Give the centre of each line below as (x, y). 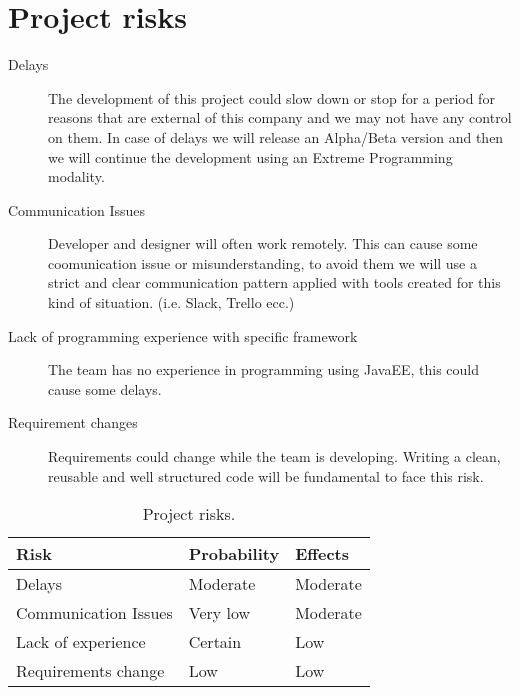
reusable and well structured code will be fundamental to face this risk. (266, 475)
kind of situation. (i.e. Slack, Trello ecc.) (171, 302)
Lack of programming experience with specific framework (183, 335)
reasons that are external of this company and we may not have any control (280, 117)
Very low (219, 613)
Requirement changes (73, 422)
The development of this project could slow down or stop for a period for (271, 97)
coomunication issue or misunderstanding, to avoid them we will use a (263, 262)
